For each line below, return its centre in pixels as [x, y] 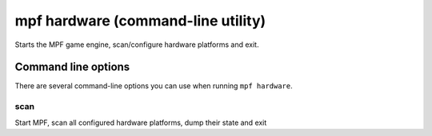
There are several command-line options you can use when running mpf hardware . [154, 86]
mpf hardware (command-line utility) [140, 21]
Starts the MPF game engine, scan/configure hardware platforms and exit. [137, 45]
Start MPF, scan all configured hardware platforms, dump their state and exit [141, 122]
